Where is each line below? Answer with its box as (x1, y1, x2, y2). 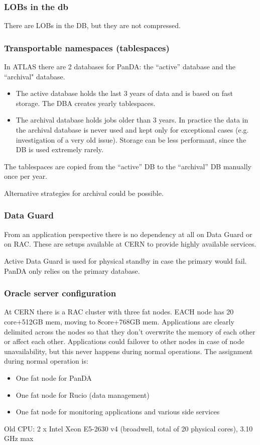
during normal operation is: (4, 356, 88, 366)
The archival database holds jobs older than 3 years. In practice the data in (16, 115, 248, 125)
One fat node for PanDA (16, 372, 92, 383)
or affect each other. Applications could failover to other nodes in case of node (4, 336, 244, 347)
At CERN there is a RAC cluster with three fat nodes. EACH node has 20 (4, 306, 234, 317)
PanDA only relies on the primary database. (4, 265, 140, 276)
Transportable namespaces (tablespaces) (4, 41, 170, 54)
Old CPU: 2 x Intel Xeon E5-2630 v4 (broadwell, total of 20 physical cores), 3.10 (4, 423, 253, 433)
